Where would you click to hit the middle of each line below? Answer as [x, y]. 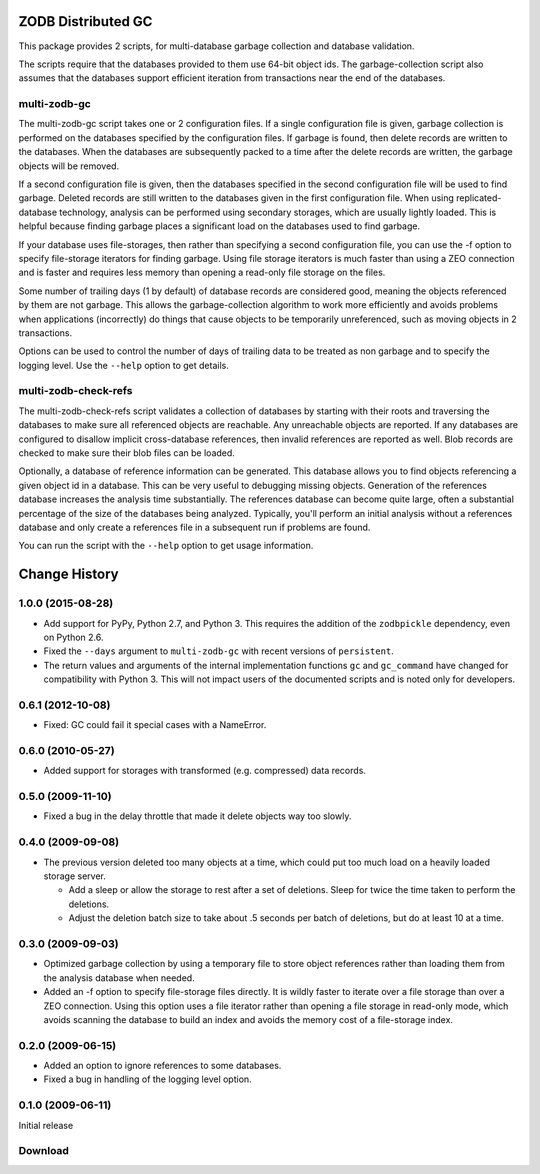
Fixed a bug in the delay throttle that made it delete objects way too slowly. [197, 816]
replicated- [478, 198]
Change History [68, 574]
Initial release [46, 1125]
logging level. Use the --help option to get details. [123, 365]
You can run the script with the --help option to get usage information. [166, 546]
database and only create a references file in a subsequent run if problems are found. [194, 527]
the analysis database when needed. [119, 977]
